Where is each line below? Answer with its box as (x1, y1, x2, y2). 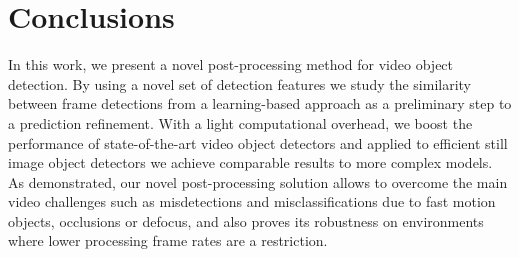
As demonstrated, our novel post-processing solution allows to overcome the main (8, 171, 508, 192)
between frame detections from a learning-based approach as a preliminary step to (8, 93, 512, 114)
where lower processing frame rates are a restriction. (8, 230, 328, 251)
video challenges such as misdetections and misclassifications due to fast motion (8, 191, 496, 212)
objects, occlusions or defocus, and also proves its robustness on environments (8, 210, 484, 231)
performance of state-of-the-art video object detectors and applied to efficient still (8, 132, 508, 153)
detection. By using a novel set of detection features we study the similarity (8, 73, 472, 94)
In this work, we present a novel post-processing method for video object (8, 54, 454, 75)
